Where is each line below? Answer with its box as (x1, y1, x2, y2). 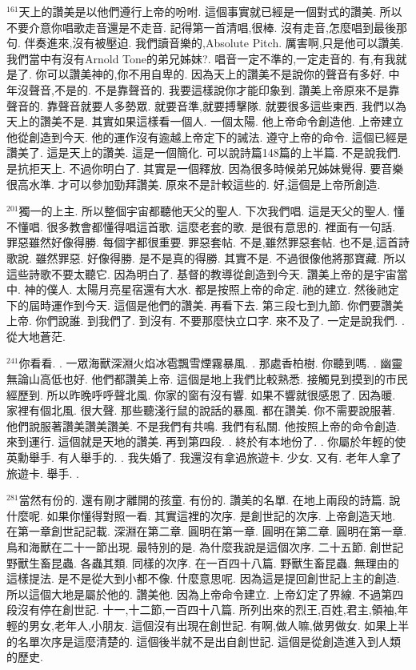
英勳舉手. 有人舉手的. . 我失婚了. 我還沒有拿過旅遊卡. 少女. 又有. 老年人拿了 (6, 449, 402, 466)
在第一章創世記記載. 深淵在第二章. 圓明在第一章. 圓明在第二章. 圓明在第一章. (6, 523, 407, 540)
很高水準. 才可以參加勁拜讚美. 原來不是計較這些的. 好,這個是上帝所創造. (6, 175, 381, 192)
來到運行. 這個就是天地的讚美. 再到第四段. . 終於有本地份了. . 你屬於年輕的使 (6, 433, 406, 450)
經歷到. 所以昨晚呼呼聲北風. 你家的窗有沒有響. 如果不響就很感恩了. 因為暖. (6, 386, 396, 403)
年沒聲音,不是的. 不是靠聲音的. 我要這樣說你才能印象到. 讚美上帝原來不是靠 (6, 81, 400, 98)
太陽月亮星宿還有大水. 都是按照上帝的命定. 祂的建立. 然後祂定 (76, 281, 399, 298)
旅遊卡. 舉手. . (6, 464, 79, 481)
